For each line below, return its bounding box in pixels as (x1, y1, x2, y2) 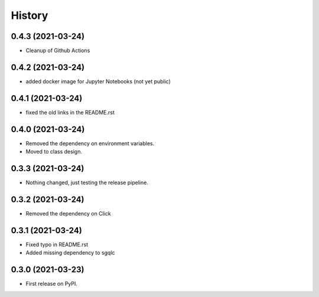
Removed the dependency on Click (25, 210, 112, 217)
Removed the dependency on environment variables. (25, 139, 155, 147)
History (11, 9, 48, 22)
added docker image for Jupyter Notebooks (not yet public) (25, 77, 171, 85)
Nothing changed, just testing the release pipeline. (25, 179, 149, 186)
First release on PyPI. (25, 280, 78, 288)
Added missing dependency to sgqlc (25, 249, 115, 256)
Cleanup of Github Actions (25, 47, 90, 54)
